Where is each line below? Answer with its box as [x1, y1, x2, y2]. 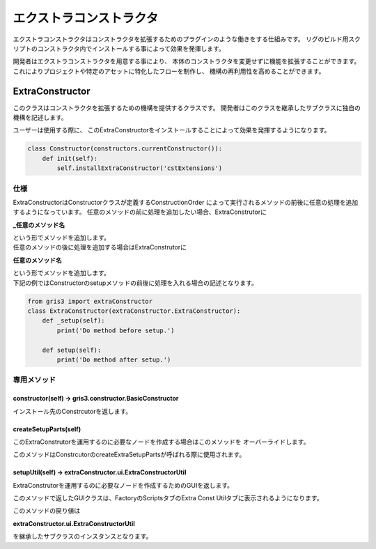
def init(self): [42, 154, 97, 162]
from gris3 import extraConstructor [27, 297, 153, 305]
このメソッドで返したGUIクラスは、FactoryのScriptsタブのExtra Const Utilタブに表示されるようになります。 [13, 494, 323, 502]
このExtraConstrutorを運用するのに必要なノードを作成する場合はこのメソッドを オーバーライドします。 [13, 438, 310, 446]
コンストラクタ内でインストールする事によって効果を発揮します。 [37, 44, 226, 52]
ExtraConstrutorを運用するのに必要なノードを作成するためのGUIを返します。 [13, 481, 233, 489]
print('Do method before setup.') [56, 326, 175, 334]
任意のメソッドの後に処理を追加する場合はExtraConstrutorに [13, 243, 187, 252]
